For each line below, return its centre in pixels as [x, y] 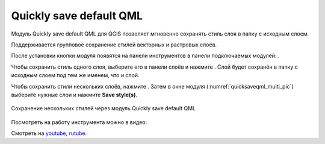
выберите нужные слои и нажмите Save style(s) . [74, 95]
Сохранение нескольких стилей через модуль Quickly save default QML [104, 108]
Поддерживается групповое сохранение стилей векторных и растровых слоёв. [114, 45]
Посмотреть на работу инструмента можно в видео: [79, 122]
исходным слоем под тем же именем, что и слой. [75, 75]
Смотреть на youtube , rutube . [49, 133]
